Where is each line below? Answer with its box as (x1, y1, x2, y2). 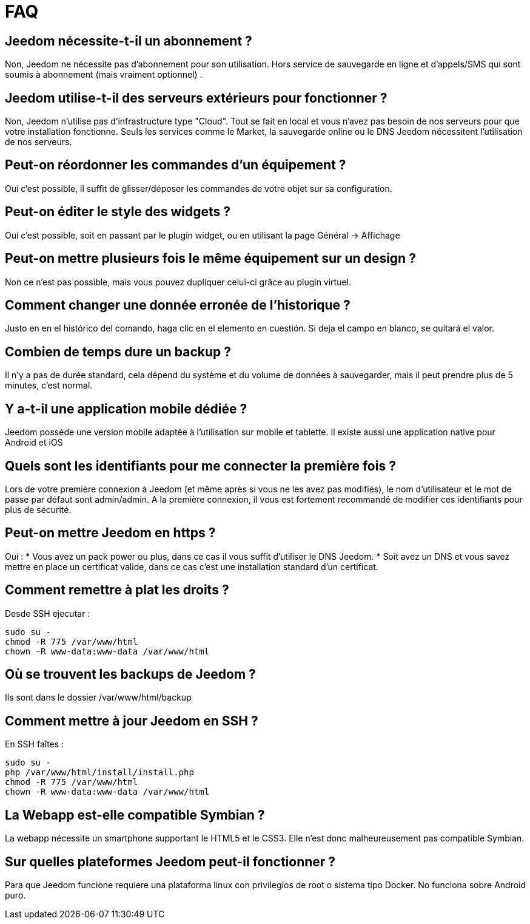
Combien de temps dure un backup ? (5, 344, 232, 359)
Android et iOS (5, 437, 63, 448)
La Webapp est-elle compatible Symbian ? (5, 807, 265, 823)
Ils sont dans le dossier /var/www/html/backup (5, 692, 192, 703)
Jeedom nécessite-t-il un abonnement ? (5, 33, 252, 49)
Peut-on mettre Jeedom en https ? (5, 525, 216, 541)
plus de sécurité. (5, 504, 72, 515)
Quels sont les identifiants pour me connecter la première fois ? (5, 458, 396, 474)
